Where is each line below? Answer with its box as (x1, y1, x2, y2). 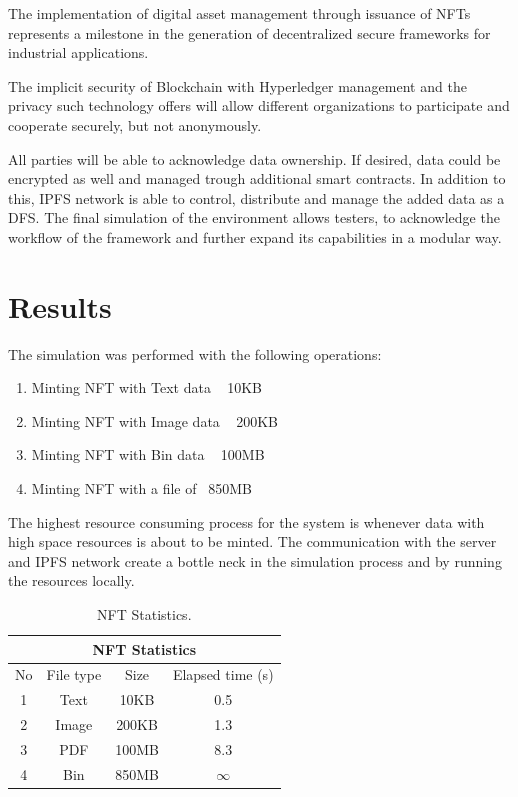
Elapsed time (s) (172, 664, 274, 685)
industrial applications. (8, 42, 149, 63)
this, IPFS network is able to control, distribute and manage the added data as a (8, 187, 505, 208)
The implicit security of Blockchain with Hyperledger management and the (8, 75, 467, 96)
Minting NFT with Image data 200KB (31, 410, 278, 431)
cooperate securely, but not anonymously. (8, 114, 262, 135)
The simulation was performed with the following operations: (8, 343, 382, 364)
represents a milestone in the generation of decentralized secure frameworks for (8, 22, 491, 43)
